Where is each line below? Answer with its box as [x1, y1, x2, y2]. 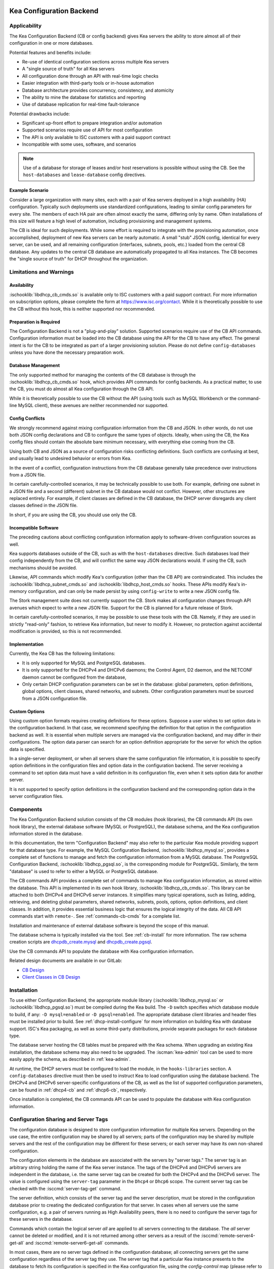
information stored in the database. [9, 830, 83, 837]
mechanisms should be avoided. [9, 564, 77, 571]
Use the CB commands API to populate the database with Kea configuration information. [9, 948, 194, 954]
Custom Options [9, 708, 45, 714]
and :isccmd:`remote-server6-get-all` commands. [25, 1240, 129, 1246]
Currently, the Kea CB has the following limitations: [9, 650, 116, 657]
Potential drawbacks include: [9, 111, 71, 117]
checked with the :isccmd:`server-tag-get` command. [9, 1185, 122, 1191]
